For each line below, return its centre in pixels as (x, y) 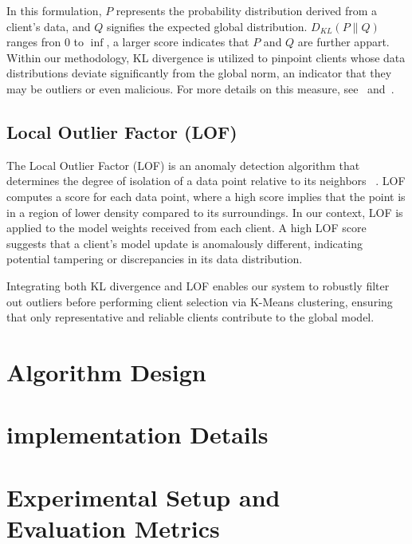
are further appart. (343, 42)
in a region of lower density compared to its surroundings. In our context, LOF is (205, 212)
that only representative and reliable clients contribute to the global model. (190, 317)
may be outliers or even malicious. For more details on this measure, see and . (200, 88)
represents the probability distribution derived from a (247, 10)
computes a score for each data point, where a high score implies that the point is (206, 196)
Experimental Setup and (143, 497)
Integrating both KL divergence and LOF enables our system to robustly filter (198, 285)
